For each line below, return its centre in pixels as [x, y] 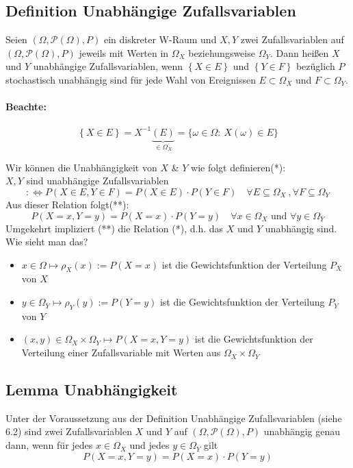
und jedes [149, 445]
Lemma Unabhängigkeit [92, 390]
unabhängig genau [302, 431]
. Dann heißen [299, 52]
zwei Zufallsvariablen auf [292, 39]
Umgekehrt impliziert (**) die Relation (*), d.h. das [115, 228]
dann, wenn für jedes [49, 445]
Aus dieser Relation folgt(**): [67, 204]
